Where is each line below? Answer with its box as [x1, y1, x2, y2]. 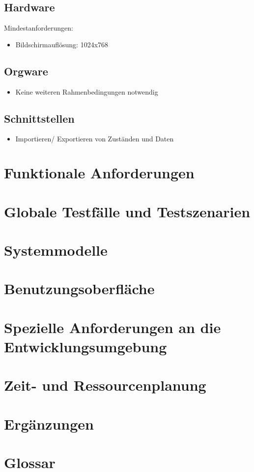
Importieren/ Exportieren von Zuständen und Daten [15, 134, 174, 144]
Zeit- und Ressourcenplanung [4, 375, 206, 395]
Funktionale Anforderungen [4, 163, 195, 183]
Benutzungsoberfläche [4, 278, 155, 299]
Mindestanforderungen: [4, 23, 73, 33]
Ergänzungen [4, 413, 94, 434]
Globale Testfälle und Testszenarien [4, 201, 251, 221]
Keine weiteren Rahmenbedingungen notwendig [15, 86, 158, 97]
